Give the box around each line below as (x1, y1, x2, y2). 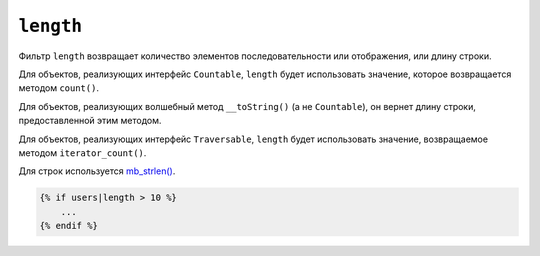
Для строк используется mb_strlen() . (18, 165, 176, 177)
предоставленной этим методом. (18, 115, 162, 127)
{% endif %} (39, 220, 99, 232)
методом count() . (18, 82, 100, 94)
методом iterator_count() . (18, 146, 147, 159)
